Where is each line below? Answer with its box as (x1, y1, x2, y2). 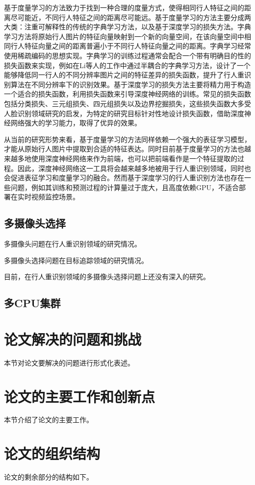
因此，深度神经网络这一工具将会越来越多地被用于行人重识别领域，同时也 (17, 163, 251, 173)
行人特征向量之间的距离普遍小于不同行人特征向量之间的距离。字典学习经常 (10, 41, 251, 51)
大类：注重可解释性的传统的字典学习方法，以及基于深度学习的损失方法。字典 (4, 22, 251, 32)
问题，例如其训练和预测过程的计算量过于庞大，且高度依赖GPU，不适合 (10, 182, 239, 192)
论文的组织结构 (4, 443, 101, 463)
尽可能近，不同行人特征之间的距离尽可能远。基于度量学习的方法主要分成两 (10, 12, 251, 22)
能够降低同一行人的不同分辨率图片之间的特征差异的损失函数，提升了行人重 (4, 70, 244, 80)
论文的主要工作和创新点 (4, 386, 155, 406)
